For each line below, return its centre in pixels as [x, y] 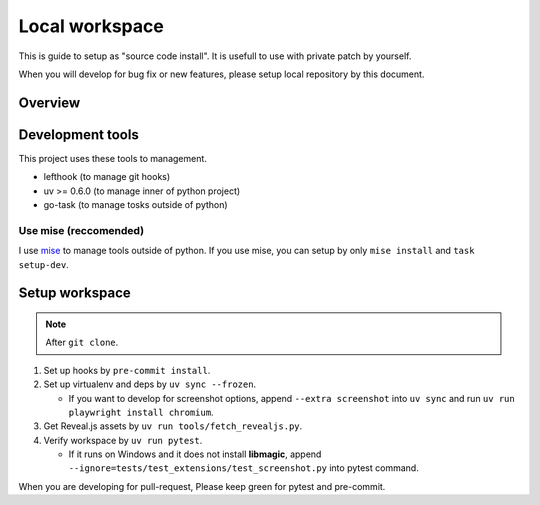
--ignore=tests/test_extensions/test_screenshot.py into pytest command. [243, 468]
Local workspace [91, 26]
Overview [49, 102]
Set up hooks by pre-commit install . [127, 370]
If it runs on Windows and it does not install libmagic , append [195, 454]
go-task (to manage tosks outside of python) [136, 205]
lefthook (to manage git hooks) [107, 177]
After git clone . [82, 342]
